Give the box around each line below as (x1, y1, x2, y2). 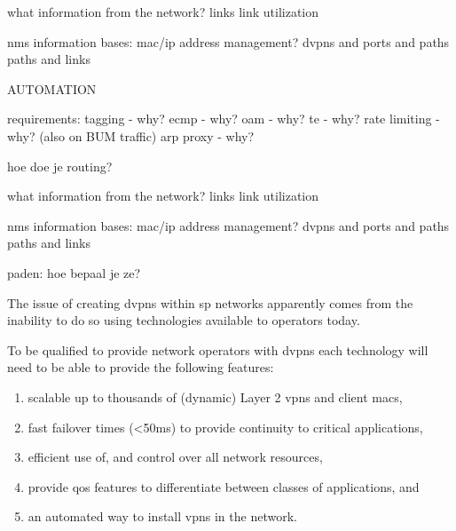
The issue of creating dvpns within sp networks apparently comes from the (7, 293, 413, 312)
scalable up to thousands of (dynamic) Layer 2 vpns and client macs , (28, 387, 403, 406)
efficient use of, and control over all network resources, (28, 448, 323, 466)
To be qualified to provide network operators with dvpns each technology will (7, 340, 428, 359)
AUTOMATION (7, 79, 97, 98)
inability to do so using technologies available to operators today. (7, 311, 360, 329)
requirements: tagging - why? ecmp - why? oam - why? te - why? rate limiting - (7, 109, 440, 128)
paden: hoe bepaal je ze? (7, 263, 141, 281)
